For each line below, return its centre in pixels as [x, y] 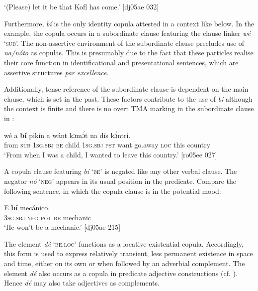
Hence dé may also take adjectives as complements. [82, 283]
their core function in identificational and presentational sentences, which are [121, 62]
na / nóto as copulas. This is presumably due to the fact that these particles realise [129, 53]
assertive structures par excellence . [56, 72]
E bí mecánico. [27, 208]
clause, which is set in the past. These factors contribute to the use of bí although [128, 98]
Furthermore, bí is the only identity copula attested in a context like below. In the [129, 23]
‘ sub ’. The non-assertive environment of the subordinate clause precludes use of [124, 43]
